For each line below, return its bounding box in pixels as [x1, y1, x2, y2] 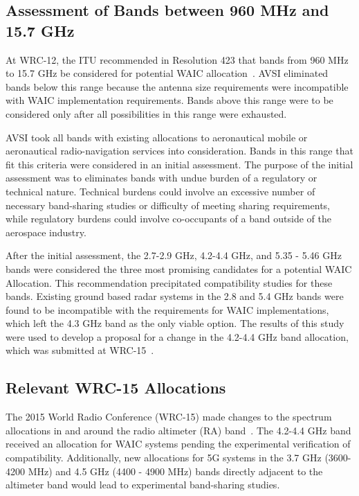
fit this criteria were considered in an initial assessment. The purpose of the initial [6, 157, 353, 171]
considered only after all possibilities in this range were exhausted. [6, 106, 287, 121]
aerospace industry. [6, 224, 86, 239]
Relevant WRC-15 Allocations [6, 377, 226, 398]
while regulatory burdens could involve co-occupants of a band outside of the [6, 211, 331, 226]
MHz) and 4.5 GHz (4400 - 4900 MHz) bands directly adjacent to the [28, 463, 323, 478]
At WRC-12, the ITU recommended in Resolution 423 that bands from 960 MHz [6, 52, 349, 67]
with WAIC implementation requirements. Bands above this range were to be [6, 93, 333, 107]
